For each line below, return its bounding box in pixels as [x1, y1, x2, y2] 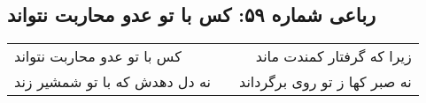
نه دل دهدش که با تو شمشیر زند [14, 71, 211, 92]
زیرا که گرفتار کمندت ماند [255, 46, 412, 67]
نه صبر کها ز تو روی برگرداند [238, 71, 412, 92]
